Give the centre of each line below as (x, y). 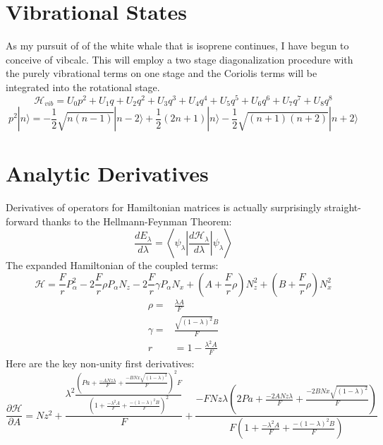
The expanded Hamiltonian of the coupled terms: (112, 265)
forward (22, 221)
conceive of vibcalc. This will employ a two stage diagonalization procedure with (180, 59)
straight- (343, 207)
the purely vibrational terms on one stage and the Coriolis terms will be (162, 73)
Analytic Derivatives (107, 173)
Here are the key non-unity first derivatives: (100, 363)
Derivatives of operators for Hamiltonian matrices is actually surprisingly (164, 207)
